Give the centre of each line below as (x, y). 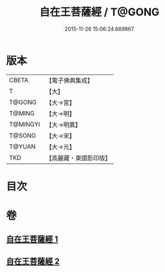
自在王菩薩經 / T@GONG (99, 12)
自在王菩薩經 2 (33, 261)
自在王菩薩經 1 (32, 239)
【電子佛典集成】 (69, 80)
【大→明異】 (64, 125)
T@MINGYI (25, 124)
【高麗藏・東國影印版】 (78, 158)
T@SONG (23, 135)
